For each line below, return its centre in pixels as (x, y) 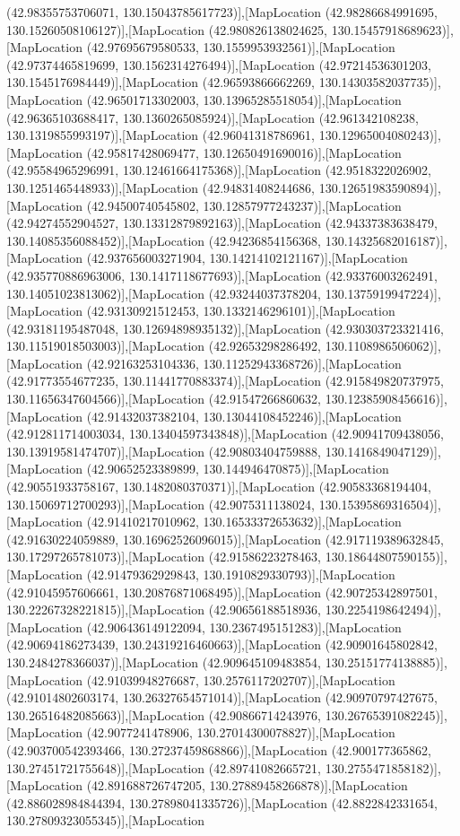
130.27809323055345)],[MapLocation (106, 820)
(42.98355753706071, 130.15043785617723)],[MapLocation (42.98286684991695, (222, 12)
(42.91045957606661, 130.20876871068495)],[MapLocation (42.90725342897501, (222, 592)
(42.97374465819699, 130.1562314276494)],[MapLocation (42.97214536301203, (219, 64)
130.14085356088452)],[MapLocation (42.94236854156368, (164, 240)
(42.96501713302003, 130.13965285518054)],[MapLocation (244, 99)
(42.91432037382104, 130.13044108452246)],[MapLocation (244, 416)
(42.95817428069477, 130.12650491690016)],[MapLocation (244, 152)
